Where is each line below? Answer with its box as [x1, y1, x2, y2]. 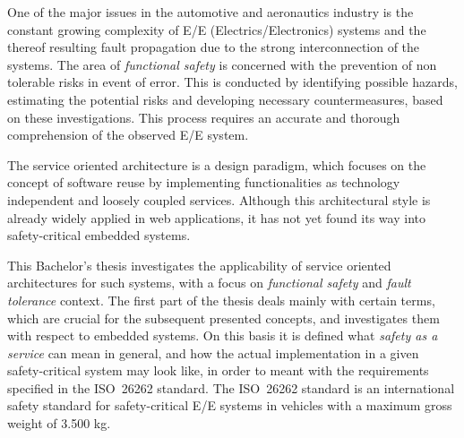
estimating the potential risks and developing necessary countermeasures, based [7, 90, 443, 108]
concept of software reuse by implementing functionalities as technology [7, 173, 400, 192]
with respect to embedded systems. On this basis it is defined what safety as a [7, 326, 438, 345]
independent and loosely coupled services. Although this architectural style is [7, 190, 431, 209]
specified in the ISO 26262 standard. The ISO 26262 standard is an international [7, 378, 455, 397]
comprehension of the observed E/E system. [7, 125, 249, 144]
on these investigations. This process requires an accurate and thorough [7, 107, 400, 126]
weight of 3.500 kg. [7, 414, 111, 433]
